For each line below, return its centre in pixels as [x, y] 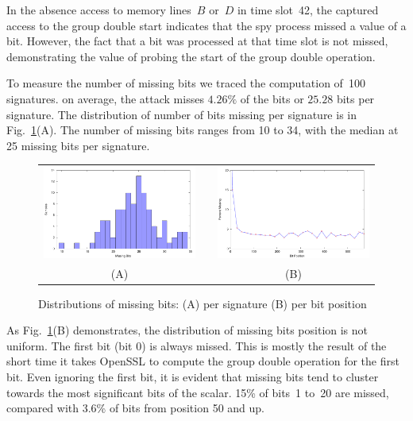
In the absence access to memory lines [99, 10]
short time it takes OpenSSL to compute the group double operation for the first [203, 361]
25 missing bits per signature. [78, 145]
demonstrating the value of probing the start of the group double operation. [191, 56]
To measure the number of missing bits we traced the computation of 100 [186, 83]
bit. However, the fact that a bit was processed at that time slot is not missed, [197, 41]
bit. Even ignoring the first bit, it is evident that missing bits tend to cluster [193, 377]
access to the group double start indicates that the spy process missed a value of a [206, 25]
